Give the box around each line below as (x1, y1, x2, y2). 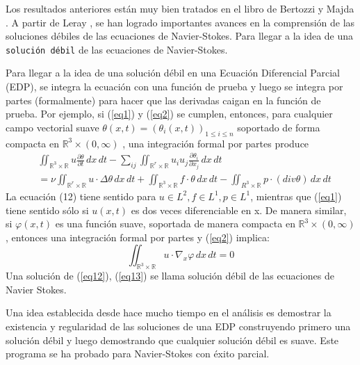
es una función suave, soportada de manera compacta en (55, 216, 295, 231)
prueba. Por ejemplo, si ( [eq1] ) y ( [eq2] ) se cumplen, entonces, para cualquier (6, 106, 333, 121)
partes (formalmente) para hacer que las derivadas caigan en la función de (6, 92, 321, 107)
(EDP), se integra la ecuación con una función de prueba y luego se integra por (6, 79, 343, 94)
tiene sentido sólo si (6, 202, 89, 217)
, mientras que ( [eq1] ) (250, 188, 342, 203)
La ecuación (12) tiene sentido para (6, 188, 156, 203)
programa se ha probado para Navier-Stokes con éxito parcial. (6, 346, 270, 361)
